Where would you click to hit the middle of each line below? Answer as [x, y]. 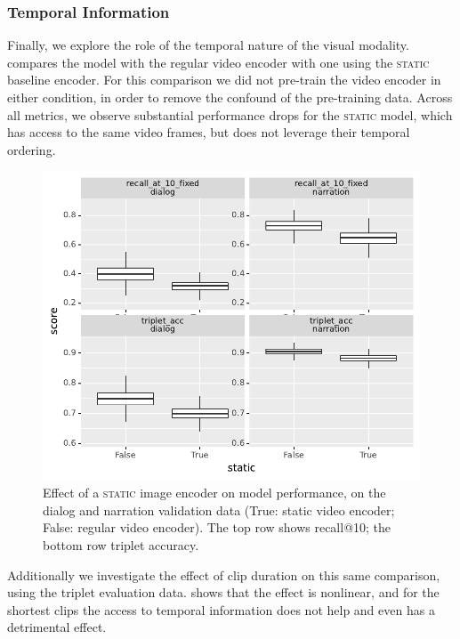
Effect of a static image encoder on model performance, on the [214, 493]
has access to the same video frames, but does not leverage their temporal [209, 132]
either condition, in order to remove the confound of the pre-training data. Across [230, 97]
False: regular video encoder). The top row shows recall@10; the [217, 527]
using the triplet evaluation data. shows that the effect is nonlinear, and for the [223, 592]
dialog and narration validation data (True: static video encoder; [219, 510]
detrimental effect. [57, 627]
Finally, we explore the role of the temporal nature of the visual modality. [208, 45]
